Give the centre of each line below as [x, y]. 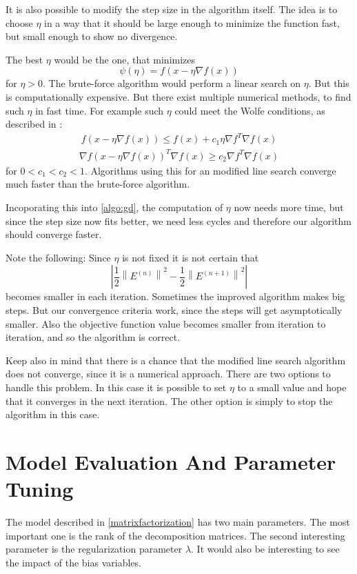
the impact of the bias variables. [73, 562]
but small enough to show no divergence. [92, 36]
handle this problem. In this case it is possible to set [116, 387]
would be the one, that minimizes [125, 59]
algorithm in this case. [53, 414]
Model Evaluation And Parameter [171, 461]
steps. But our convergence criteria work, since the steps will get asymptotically [174, 309]
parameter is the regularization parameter [94, 549]
